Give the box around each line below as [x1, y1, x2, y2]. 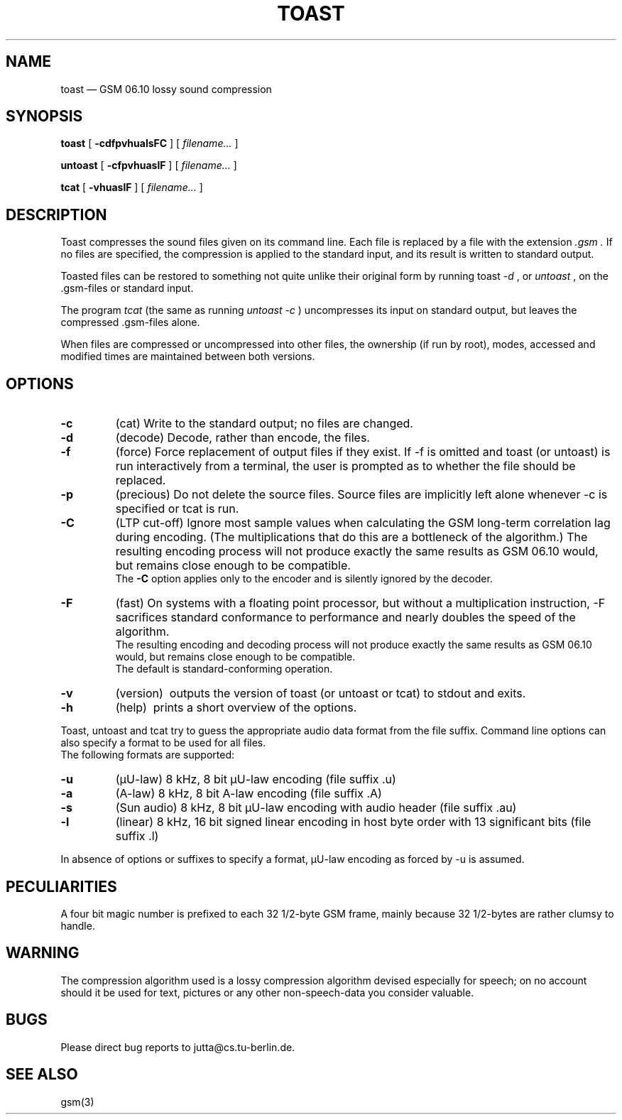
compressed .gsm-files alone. [60, 316, 200, 329]
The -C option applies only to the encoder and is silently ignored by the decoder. [115, 572, 493, 585]
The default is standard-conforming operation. [115, 663, 333, 675]
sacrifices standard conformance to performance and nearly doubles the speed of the [115, 610, 576, 625]
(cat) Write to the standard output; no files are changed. [115, 416, 413, 431]
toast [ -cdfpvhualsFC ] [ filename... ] [60, 137, 239, 150]
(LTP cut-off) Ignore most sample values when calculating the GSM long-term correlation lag [115, 516, 611, 531]
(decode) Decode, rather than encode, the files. [115, 430, 370, 445]
